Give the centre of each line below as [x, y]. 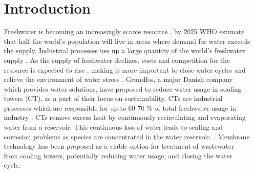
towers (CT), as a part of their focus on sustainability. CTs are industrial [113, 98]
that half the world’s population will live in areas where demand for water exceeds [127, 41]
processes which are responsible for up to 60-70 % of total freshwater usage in [120, 107]
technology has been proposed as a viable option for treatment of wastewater [119, 146]
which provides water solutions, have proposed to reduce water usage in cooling [123, 88]
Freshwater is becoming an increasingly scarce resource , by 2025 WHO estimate [124, 31]
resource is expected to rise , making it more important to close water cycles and [125, 69]
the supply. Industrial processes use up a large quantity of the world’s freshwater [125, 50]
